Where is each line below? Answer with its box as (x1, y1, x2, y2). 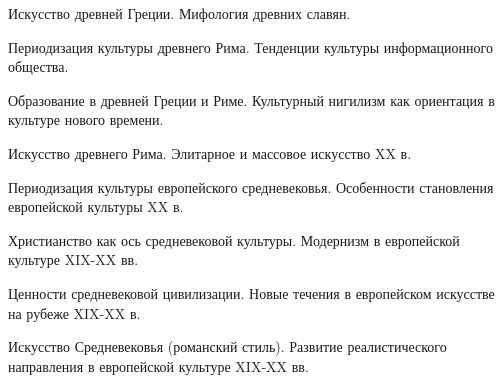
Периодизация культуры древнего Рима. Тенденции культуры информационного (8, 36, 493, 57)
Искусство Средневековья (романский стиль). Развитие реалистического (8, 336, 447, 357)
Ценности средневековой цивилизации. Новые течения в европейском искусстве (8, 282, 495, 303)
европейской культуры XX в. (8, 196, 184, 217)
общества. (8, 56, 69, 77)
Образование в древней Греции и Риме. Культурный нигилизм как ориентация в (8, 89, 495, 110)
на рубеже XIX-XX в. (8, 302, 141, 323)
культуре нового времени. (8, 109, 164, 130)
